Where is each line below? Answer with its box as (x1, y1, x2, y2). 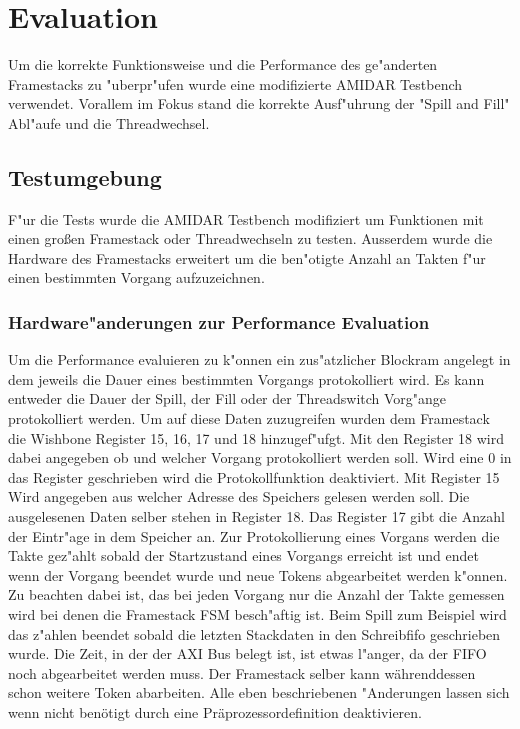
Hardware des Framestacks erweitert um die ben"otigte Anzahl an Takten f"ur (8, 247, 486, 268)
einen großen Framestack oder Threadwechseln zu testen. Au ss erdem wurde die (8, 228, 493, 249)
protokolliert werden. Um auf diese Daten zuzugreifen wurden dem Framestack (8, 408, 490, 429)
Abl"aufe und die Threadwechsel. (8, 112, 210, 133)
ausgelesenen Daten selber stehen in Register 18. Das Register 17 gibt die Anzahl (8, 506, 505, 527)
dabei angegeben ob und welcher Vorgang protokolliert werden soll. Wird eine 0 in (8, 447, 512, 468)
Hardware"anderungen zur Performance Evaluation (8, 310, 430, 334)
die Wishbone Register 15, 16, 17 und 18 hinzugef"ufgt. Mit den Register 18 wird (8, 427, 504, 448)
